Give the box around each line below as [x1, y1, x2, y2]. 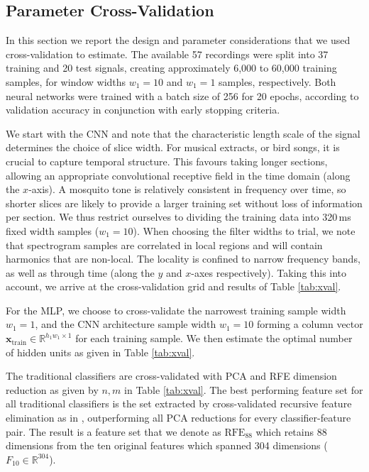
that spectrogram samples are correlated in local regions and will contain [6, 237, 323, 252]
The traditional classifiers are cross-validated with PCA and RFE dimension [6, 368, 337, 383]
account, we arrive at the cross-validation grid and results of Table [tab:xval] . [6, 279, 341, 294]
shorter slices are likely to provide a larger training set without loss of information [6, 195, 363, 210]
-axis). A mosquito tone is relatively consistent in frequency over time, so [28, 182, 346, 197]
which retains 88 [255, 424, 327, 439]
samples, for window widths [6, 74, 126, 89]
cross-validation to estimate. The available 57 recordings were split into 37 [6, 46, 329, 61]
